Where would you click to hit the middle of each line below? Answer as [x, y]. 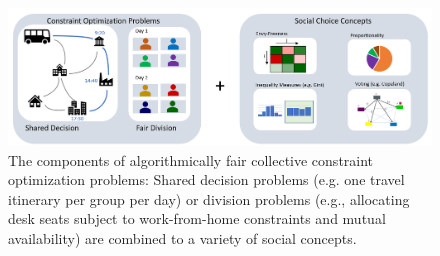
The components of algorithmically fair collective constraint [191, 159]
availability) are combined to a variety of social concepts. [182, 237]
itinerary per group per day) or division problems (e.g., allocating [209, 198]
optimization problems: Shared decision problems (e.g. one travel [206, 179]
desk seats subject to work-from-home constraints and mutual [197, 218]
